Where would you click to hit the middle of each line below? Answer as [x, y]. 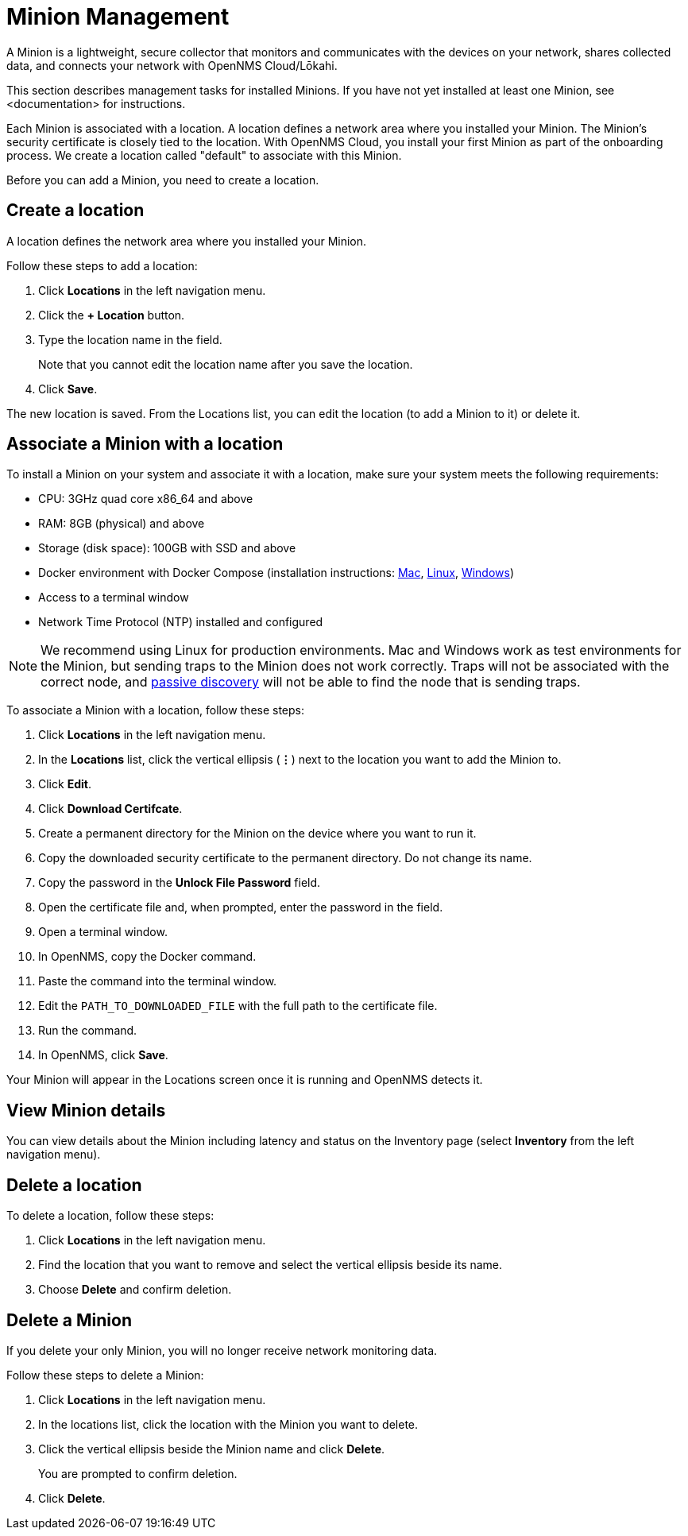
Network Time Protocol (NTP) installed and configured [181, 622]
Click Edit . [65, 784]
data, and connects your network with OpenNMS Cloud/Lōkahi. [172, 65]
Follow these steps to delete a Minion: [105, 1375]
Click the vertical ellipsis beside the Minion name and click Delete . [212, 1449]
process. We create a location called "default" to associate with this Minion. [204, 155]
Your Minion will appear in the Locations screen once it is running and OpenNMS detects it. [245, 1080]
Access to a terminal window [114, 598]
